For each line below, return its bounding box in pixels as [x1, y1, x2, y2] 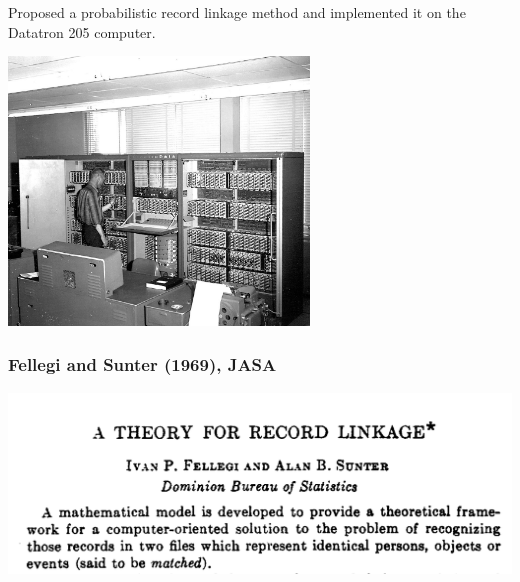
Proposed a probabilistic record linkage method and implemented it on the [8, 2, 466, 22]
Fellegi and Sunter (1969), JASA [8, 352, 277, 377]
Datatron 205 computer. [8, 21, 156, 42]
